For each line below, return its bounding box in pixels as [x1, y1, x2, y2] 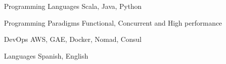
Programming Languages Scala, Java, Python [4, 1, 142, 11]
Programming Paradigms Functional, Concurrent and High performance [4, 17, 222, 28]
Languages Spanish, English [4, 50, 89, 61]
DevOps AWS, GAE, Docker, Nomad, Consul [4, 34, 142, 44]
